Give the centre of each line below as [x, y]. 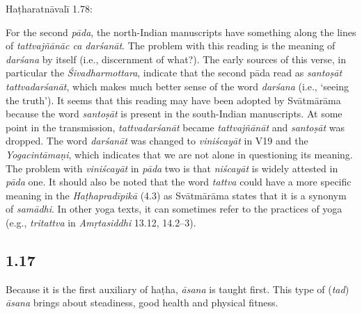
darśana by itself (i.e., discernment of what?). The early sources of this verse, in [176, 59]
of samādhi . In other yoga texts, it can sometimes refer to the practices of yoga [174, 209]
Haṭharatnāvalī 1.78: [49, 8]
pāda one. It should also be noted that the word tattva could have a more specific [179, 182]
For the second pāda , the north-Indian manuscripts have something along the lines [181, 32]
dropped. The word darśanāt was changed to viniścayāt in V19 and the [157, 141]
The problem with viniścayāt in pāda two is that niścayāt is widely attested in [172, 168]
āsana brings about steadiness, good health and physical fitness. [142, 303]
